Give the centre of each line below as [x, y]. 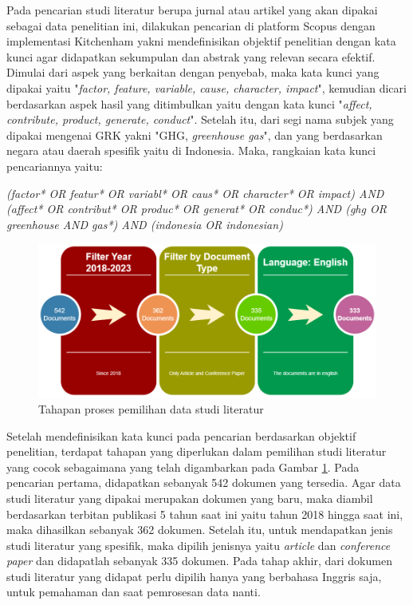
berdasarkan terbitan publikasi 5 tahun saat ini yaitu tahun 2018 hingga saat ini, [205, 514]
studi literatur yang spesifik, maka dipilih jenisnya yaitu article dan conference [199, 545]
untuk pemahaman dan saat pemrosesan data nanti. [134, 592]
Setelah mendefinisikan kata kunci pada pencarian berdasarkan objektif [181, 435]
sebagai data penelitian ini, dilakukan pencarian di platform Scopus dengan [191, 25]
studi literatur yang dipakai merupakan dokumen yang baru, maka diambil [190, 498]
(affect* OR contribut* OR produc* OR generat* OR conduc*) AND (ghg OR [197, 209]
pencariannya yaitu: [55, 166]
